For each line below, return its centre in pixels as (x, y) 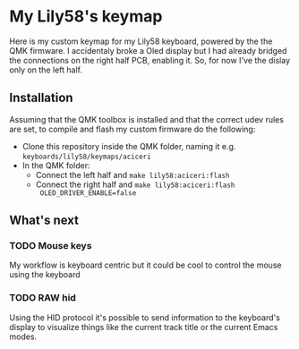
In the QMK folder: (56, 165)
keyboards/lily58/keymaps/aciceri (86, 157)
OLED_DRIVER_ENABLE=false (88, 193)
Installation (41, 98)
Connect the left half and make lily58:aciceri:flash (132, 174)
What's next (44, 221)
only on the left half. (46, 70)
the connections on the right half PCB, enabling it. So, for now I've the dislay (150, 60)
